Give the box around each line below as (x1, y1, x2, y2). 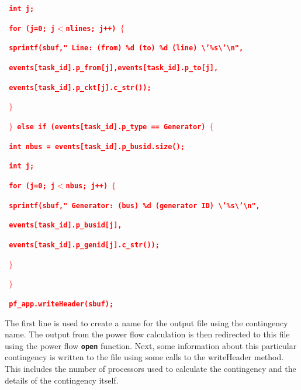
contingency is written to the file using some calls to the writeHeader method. (5, 351, 284, 363)
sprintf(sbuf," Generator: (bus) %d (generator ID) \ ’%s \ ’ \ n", (9, 201, 260, 210)
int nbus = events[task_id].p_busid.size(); (9, 142, 185, 151)
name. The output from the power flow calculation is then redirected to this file (5, 328, 290, 340)
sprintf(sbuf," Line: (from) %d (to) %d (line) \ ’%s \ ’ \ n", (9, 44, 244, 53)
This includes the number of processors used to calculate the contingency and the (5, 362, 296, 374)
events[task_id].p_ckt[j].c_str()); (9, 83, 151, 92)
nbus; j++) (65, 181, 108, 190)
